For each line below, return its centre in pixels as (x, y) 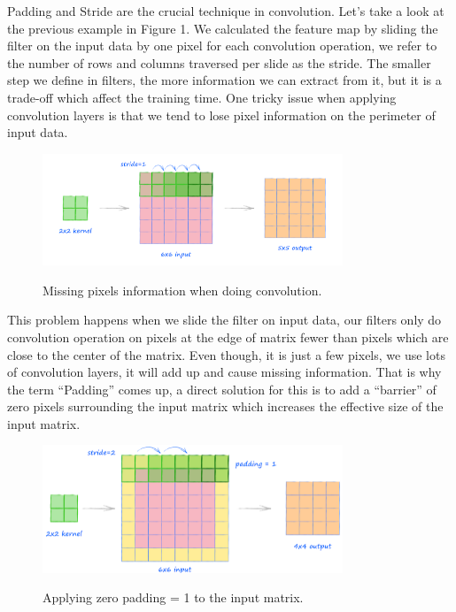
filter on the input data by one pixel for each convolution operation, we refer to (222, 46)
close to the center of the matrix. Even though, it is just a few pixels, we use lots (226, 354)
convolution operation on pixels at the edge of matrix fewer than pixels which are (228, 337)
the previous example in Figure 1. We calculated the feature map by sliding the (223, 28)
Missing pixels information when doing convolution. (182, 290)
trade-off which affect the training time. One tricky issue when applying (202, 97)
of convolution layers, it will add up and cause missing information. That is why (224, 372)
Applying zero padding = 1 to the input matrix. (173, 597)
